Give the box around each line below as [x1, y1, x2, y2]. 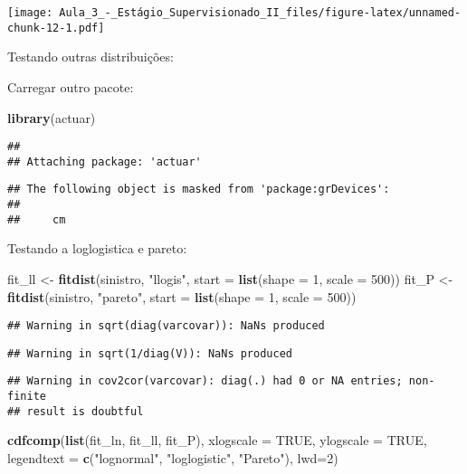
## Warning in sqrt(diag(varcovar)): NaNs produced [7, 319, 325, 333]
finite [7, 390, 46, 403]
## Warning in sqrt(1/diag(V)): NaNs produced [7, 346, 292, 360]
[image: [7, 6, 53, 19]
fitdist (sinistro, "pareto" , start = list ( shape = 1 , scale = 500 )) [7, 287, 357, 306]
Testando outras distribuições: [7, 47, 174, 66]
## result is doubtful [7, 404, 144, 418]
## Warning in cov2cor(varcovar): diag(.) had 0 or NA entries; [7, 374, 403, 388]
